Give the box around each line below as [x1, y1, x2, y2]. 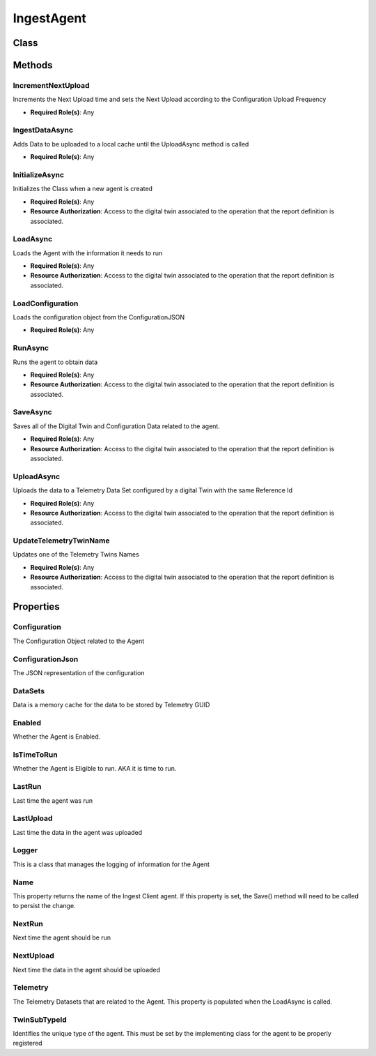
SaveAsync [13, 407, 52, 417]
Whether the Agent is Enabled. [13, 732, 101, 741]
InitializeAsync [13, 170, 65, 180]
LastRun [13, 782, 42, 792]
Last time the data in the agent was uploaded [13, 828, 143, 836]
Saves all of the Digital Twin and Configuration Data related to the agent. [13, 422, 221, 430]
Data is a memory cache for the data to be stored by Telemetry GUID [13, 701, 210, 709]
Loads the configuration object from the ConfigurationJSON [13, 313, 185, 322]
